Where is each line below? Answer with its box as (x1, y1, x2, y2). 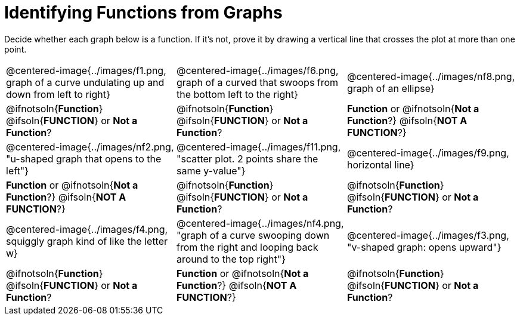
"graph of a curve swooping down (176, 229, 330, 241)
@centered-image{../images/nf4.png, (176, 217, 344, 229)
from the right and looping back (176, 241, 318, 253)
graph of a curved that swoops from (176, 76, 339, 88)
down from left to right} (6, 88, 110, 100)
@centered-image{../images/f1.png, (6, 64, 166, 76)
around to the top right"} (176, 253, 286, 265)
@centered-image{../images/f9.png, (346, 146, 509, 159)
